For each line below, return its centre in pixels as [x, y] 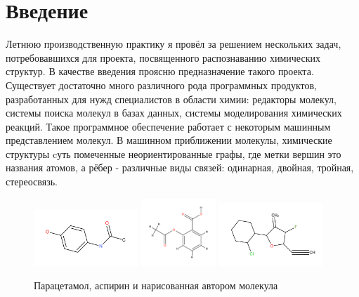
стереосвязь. [32, 181]
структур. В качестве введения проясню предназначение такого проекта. [160, 71]
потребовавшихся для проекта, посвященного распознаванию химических [163, 57]
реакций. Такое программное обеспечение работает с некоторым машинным [168, 126]
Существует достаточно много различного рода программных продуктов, [162, 85]
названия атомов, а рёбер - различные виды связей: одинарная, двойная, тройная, [180, 167]
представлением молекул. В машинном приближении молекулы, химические [169, 140]
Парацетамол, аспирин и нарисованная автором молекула [156, 285]
